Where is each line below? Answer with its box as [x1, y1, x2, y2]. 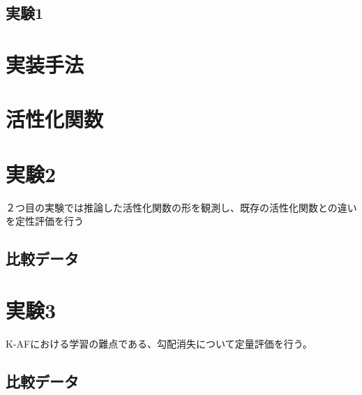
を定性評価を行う [6, 214, 84, 228]
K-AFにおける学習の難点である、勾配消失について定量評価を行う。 [6, 336, 312, 350]
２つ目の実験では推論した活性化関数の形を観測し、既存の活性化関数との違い [6, 200, 357, 214]
